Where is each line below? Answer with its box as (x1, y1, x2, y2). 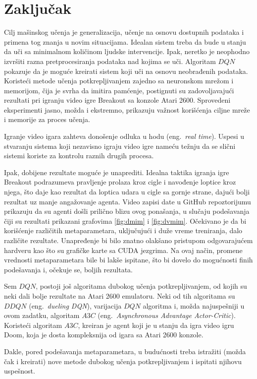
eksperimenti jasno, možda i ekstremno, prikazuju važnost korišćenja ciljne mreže (4, 104, 250, 115)
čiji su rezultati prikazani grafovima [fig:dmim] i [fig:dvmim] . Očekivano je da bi (4, 215, 247, 226)
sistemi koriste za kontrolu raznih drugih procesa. (4, 150, 154, 161)
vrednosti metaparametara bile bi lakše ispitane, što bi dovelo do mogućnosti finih (4, 254, 253, 265)
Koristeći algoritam (4, 319, 62, 330)
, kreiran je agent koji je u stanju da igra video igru (78, 319, 234, 330)
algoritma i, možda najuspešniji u (143, 300, 245, 311)
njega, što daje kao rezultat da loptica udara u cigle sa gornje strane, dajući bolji (4, 187, 250, 197)
